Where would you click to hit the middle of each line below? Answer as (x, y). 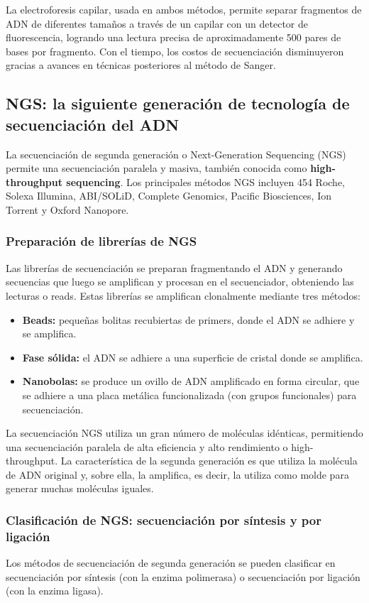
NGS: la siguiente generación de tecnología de (178, 103)
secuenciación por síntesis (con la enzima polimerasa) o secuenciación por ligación (183, 576)
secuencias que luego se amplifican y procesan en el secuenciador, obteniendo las (180, 282)
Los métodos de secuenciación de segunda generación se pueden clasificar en (171, 563)
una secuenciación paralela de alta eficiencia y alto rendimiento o (147, 446)
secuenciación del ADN (93, 124)
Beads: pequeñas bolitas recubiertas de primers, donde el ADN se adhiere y (188, 319)
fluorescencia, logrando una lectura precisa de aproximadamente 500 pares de (174, 37)
